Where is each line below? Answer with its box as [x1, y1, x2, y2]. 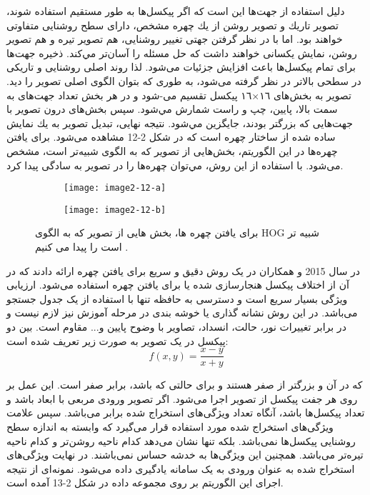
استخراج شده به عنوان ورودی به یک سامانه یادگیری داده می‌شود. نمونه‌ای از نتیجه [6, 461, 355, 476]
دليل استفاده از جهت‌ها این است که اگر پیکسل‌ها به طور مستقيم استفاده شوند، [6, 4, 345, 18]
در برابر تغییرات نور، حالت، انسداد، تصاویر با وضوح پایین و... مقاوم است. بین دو [6, 319, 346, 334]
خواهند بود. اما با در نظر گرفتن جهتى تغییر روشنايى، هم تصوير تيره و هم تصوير [6, 31, 343, 46]
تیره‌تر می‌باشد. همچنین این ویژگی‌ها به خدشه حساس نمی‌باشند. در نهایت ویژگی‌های [6, 447, 364, 462]
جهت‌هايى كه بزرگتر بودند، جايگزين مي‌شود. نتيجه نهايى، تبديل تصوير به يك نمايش [6, 115, 353, 130]
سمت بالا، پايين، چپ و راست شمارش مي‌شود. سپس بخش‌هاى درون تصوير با [6, 101, 338, 116]
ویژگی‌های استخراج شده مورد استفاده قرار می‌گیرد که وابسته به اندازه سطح [6, 419, 334, 434]
